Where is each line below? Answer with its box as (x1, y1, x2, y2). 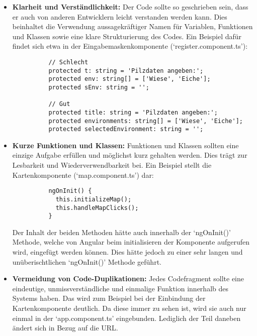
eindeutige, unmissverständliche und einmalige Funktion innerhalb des (12, 283, 228, 293)
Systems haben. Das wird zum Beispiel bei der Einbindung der (12, 293, 206, 303)
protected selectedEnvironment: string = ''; (48, 126, 204, 133)
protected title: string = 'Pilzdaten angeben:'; (48, 108, 218, 116)
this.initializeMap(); (55, 195, 132, 203)
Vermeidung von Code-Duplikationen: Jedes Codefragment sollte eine (12, 273, 244, 284)
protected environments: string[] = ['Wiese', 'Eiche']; (48, 117, 243, 125)
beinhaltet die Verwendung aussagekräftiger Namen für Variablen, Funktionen (12, 21, 253, 32)
